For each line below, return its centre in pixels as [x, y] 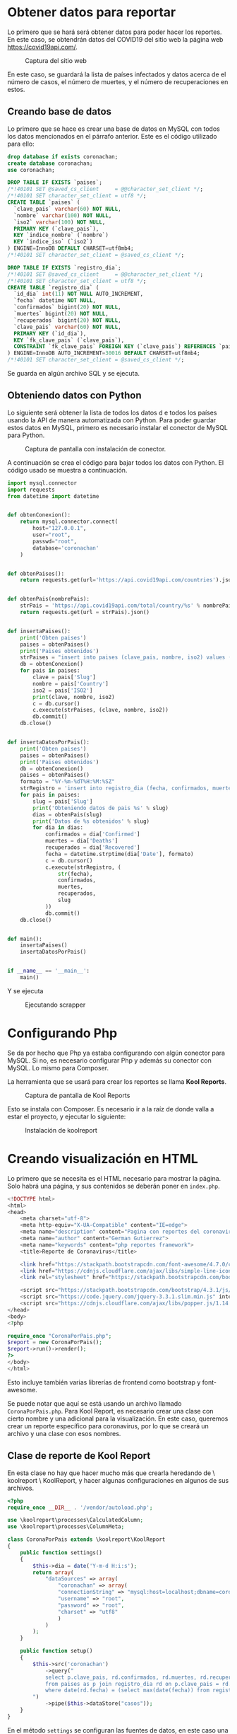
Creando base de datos [59, 111]
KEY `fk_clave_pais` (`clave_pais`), [69, 340]
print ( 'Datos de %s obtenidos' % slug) [91, 821]
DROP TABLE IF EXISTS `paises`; [55, 183]
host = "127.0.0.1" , [60, 528]
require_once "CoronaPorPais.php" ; [60, 1336]
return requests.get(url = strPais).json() [85, 613]
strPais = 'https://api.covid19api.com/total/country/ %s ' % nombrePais [127, 606]
